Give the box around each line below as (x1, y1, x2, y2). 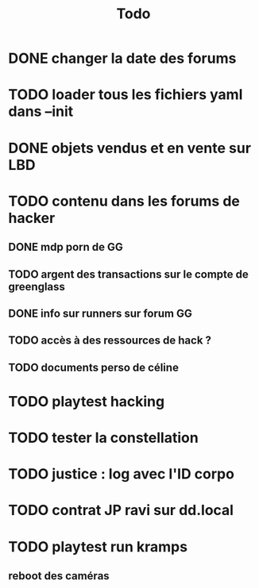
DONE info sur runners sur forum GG (8, 306, 192, 320)
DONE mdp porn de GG (8, 240, 123, 254)
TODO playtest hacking (8, 392, 165, 410)
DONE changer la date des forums (8, 49, 237, 67)
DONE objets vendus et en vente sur (8, 139, 252, 157)
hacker (8, 209, 56, 227)
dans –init (8, 102, 74, 121)
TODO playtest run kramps (8, 537, 188, 555)
